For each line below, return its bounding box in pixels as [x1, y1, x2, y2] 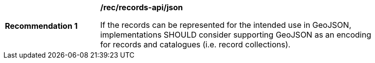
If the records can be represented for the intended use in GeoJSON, [100, 20, 351, 30]
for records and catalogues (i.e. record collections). [100, 40, 290, 49]
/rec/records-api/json [100, 2, 183, 12]
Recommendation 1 [5, 21, 78, 31]
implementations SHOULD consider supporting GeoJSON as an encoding [100, 30, 372, 40]
